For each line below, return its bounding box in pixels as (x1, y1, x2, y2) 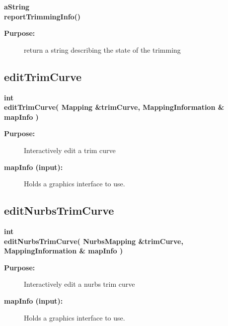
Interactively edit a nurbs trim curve (24, 279, 135, 289)
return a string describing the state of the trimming (24, 44, 181, 55)
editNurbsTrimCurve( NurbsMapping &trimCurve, (4, 236, 183, 246)
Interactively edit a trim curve (24, 145, 116, 155)
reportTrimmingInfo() (4, 11, 81, 21)
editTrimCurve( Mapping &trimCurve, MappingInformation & (4, 102, 225, 112)
